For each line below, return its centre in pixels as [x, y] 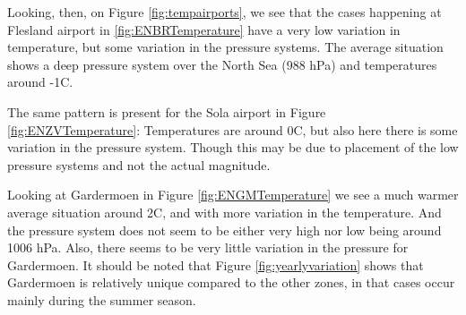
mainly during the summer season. [102, 299]
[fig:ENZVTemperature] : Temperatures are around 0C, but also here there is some [233, 129]
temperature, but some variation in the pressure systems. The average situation [225, 47]
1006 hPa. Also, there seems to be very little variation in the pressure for [208, 247]
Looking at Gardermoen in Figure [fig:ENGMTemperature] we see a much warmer [233, 195]
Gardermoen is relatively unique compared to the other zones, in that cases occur [231, 282]
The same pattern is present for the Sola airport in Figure [167, 111]
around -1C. [40, 82]
